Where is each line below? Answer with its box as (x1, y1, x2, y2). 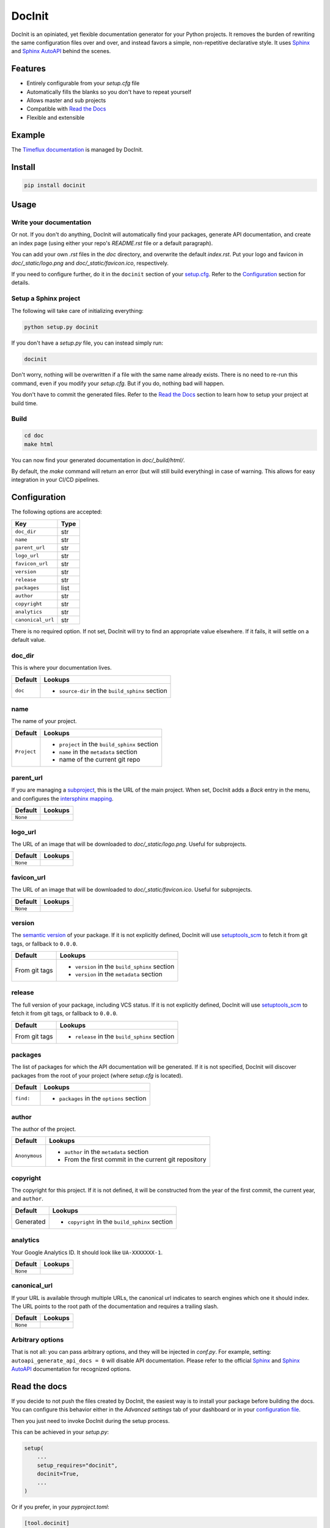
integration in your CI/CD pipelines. (11, 476, 100, 483)
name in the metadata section (59, 747, 137, 756)
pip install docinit (24, 182, 86, 189)
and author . (11, 1195, 44, 1202)
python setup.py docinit (24, 323, 99, 330)
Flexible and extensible (26, 114, 85, 121)
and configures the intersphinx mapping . (11, 795, 114, 802)
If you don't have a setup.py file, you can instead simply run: (11, 339, 163, 347)
